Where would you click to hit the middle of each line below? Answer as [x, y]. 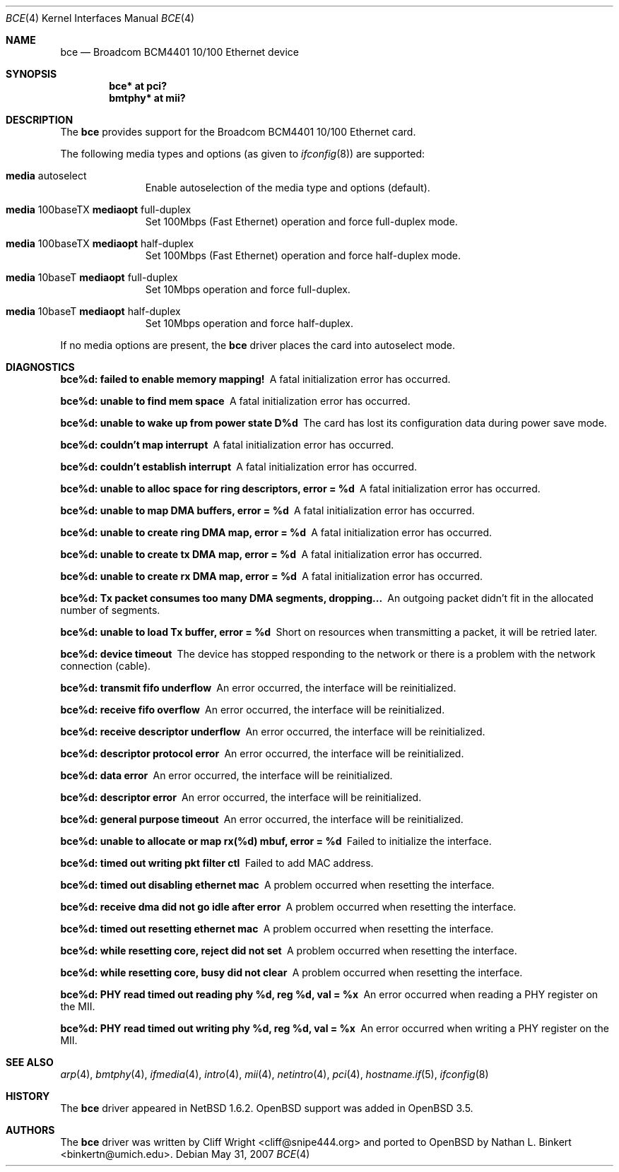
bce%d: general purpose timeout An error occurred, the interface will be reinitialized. [262, 819]
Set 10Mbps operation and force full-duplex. [248, 289]
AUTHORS [30, 1130]
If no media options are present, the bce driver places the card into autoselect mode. [258, 345]
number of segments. [110, 610]
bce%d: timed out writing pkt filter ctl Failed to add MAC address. [217, 863]
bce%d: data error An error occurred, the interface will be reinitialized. [226, 775]
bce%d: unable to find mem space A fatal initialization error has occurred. [235, 401]
